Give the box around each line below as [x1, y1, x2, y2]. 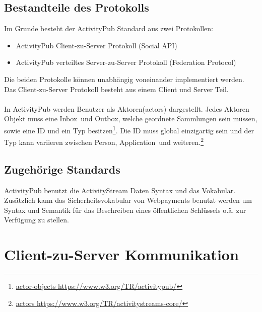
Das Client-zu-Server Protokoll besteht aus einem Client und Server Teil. [4, 84, 229, 94]
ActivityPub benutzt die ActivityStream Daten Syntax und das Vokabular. [4, 185, 236, 195]
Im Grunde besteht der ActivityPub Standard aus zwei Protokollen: [4, 23, 214, 34]
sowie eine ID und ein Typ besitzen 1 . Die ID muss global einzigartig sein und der [4, 123, 254, 135]
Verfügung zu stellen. [4, 214, 69, 225]
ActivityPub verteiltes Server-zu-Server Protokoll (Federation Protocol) [16, 57, 236, 67]
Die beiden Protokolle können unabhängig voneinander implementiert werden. [4, 73, 244, 84]
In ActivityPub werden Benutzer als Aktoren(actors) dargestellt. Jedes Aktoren [4, 103, 249, 114]
